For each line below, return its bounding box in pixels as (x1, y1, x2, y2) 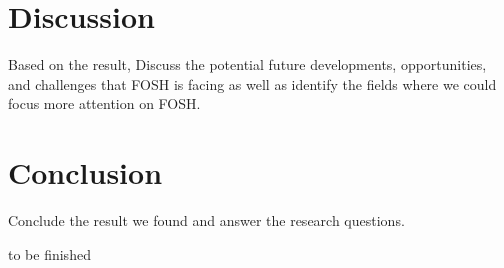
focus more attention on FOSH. (8, 93, 201, 114)
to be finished (8, 243, 91, 264)
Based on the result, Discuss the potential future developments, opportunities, (8, 54, 487, 75)
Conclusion (8, 152, 163, 193)
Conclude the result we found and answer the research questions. (8, 210, 405, 231)
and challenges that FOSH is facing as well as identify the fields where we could (8, 73, 497, 94)
